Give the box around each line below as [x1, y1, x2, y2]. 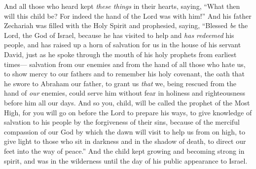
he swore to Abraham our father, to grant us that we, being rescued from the [4, 78, 236, 88]
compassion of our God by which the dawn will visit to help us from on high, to [4, 126, 245, 136]
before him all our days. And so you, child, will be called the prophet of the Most [4, 97, 250, 107]
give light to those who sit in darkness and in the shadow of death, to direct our [4, 136, 246, 146]
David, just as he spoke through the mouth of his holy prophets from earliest [4, 49, 237, 59]
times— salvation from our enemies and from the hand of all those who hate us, [4, 59, 246, 69]
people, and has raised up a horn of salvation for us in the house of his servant [4, 39, 241, 50]
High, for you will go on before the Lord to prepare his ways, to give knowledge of [4, 107, 252, 117]
